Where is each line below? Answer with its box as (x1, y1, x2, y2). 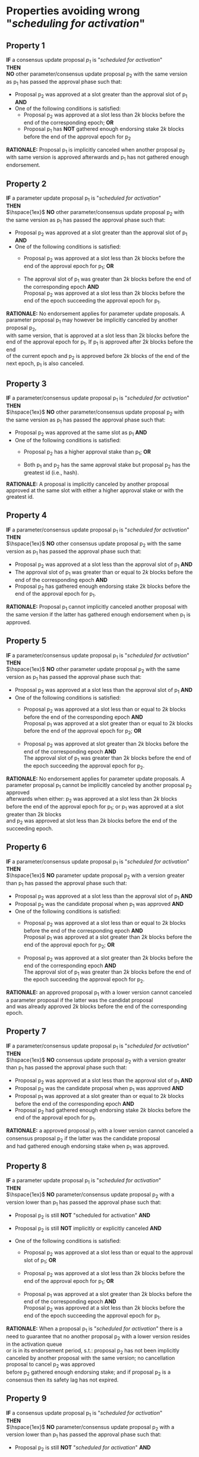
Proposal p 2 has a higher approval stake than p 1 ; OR (23, 448, 151, 457)
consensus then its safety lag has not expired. (6, 1376, 119, 1383)
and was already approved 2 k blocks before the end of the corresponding (6, 1003, 187, 1010)
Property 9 (6, 1393, 47, 1403)
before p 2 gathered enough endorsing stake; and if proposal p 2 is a (6, 1368, 171, 1377)
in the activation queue (6, 1340, 62, 1348)
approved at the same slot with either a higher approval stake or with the (6, 486, 184, 494)
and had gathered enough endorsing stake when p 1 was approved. (6, 1143, 169, 1151)
